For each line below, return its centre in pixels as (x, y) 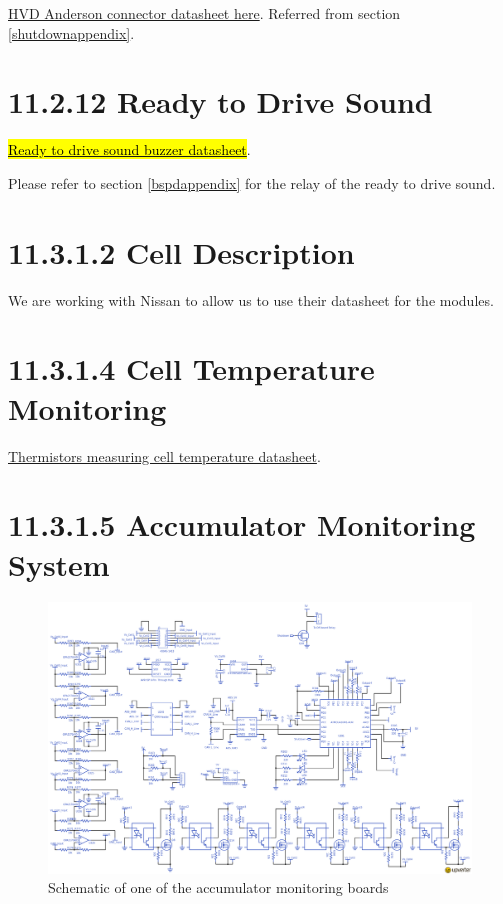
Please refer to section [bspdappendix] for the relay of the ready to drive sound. (252, 182)
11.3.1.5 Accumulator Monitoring (242, 524)
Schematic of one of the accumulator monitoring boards (218, 887)
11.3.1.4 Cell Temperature (191, 368)
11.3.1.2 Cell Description (181, 251)
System (59, 563)
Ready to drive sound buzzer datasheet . (129, 149)
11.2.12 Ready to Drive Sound (220, 101)
